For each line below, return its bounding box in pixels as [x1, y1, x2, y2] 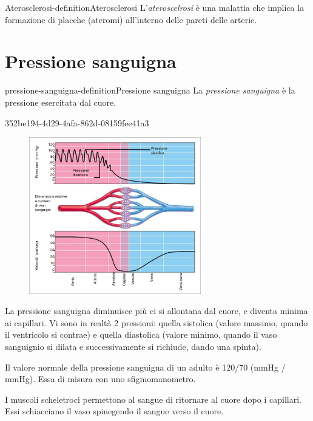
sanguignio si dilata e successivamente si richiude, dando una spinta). [5, 340, 261, 353]
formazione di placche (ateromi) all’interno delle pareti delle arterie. [5, 13, 257, 26]
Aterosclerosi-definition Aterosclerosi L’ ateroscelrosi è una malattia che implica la [5, 1, 305, 13]
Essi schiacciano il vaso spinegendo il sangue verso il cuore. [5, 405, 224, 417]
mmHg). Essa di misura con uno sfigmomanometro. [5, 372, 196, 385]
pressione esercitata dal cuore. [5, 95, 116, 108]
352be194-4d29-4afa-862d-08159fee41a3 [5, 116, 149, 129]
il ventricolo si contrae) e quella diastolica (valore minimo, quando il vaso [5, 328, 277, 341]
